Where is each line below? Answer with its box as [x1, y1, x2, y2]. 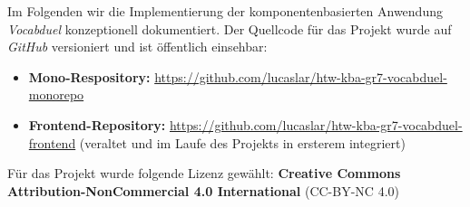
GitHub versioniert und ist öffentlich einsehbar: [7, 37, 268, 56]
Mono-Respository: [28, 67, 151, 86]
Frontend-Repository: [28, 115, 166, 134]
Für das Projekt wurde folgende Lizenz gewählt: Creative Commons [7, 164, 401, 183]
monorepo [28, 85, 84, 104]
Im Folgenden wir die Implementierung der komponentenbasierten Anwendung [7, 2, 443, 20]
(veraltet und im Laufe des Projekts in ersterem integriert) [79, 133, 406, 152]
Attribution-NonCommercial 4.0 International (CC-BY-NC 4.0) [7, 181, 399, 200]
